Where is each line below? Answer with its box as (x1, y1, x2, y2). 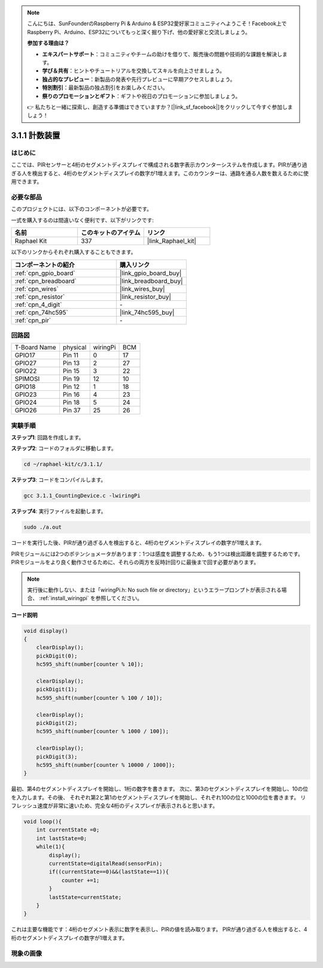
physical (63, 343, 87, 352)
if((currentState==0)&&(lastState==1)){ (48, 869, 169, 875)
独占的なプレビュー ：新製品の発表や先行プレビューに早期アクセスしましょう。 (42, 76, 236, 83)
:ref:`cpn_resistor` (14, 292, 65, 301)
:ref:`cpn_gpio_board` (14, 269, 75, 277)
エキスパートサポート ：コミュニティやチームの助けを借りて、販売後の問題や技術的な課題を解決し (42, 50, 282, 58)
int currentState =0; (36, 827, 100, 833)
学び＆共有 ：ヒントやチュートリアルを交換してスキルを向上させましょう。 (42, 67, 226, 74)
